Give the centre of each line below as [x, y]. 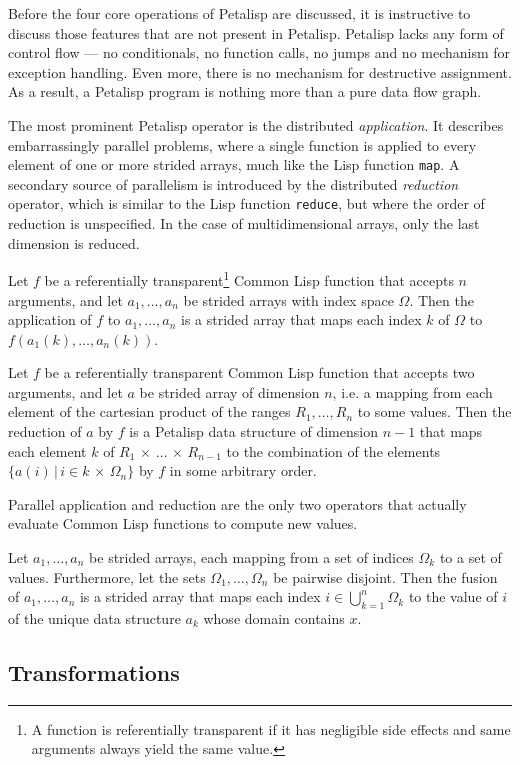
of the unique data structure [94, 618]
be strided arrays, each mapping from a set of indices [251, 557]
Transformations [94, 672]
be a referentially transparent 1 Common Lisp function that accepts [249, 278]
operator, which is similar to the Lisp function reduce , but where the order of [246, 203]
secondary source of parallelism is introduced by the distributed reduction [233, 183]
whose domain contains [274, 618]
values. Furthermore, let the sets [107, 576]
